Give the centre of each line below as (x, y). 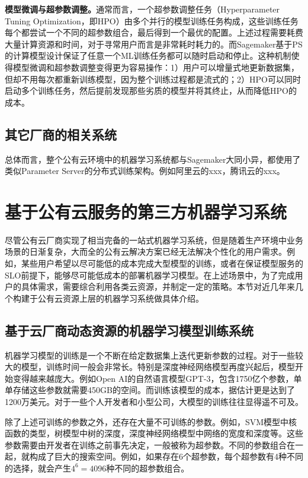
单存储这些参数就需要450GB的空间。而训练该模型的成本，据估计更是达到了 (150, 390)
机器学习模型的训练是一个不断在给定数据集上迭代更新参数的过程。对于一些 (150, 355)
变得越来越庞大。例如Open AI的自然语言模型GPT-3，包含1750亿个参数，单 (157, 378)
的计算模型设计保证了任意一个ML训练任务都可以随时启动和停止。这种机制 (148, 56)
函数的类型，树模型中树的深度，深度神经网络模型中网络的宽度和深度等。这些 (154, 433)
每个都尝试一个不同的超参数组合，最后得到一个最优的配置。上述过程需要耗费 (154, 32)
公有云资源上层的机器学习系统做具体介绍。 (121, 298)
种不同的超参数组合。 (148, 468)
